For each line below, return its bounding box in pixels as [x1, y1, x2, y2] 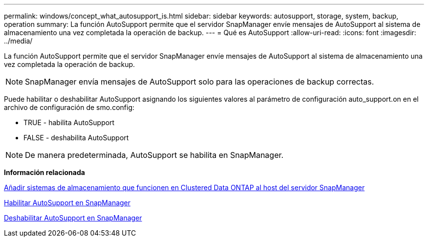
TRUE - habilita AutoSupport [23, 118, 115, 127]
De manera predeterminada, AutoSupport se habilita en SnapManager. [25, 150, 284, 160]
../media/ [4, 37, 33, 45]
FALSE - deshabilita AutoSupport [23, 133, 129, 142]
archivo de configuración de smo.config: [4, 103, 134, 111]
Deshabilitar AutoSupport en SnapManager [4, 214, 142, 222]
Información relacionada [4, 168, 85, 176]
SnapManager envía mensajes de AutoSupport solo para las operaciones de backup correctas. [25, 77, 374, 87]
